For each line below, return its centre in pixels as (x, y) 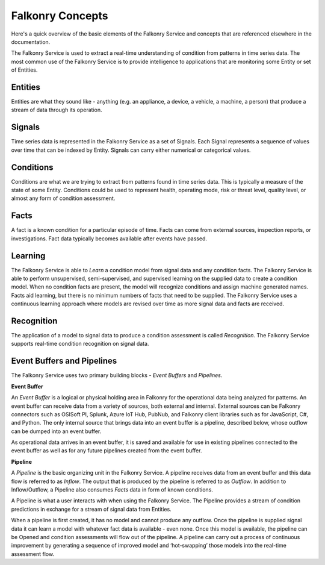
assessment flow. (32, 554)
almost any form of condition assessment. (63, 198)
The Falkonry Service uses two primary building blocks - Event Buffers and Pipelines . (117, 375)
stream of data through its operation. (57, 110)
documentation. (31, 42)
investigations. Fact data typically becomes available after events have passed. (109, 239)
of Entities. (24, 70)
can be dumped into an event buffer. (56, 431)
